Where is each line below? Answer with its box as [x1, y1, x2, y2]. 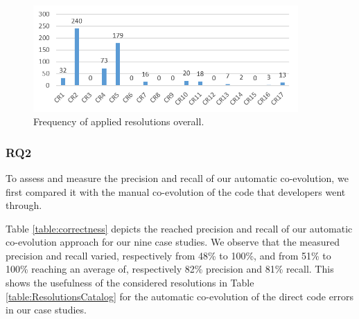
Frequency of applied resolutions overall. [33, 114, 204, 129]
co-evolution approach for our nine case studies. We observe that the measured [6, 235, 340, 249]
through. [6, 198, 42, 212]
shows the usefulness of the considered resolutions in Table [6, 275, 254, 290]
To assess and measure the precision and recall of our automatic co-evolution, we [6, 170, 349, 185]
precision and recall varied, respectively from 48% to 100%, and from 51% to [6, 248, 331, 262]
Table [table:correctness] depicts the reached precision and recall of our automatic [6, 221, 353, 235]
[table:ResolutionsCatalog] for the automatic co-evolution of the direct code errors [6, 289, 353, 303]
